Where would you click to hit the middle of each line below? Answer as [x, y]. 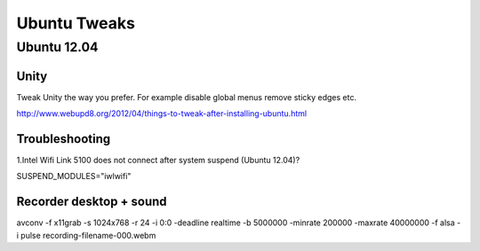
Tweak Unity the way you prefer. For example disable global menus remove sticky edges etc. [187, 97]
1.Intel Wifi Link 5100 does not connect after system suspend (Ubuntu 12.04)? [158, 161]
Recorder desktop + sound [92, 202]
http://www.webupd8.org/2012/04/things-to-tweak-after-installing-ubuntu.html [161, 114]
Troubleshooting [64, 139]
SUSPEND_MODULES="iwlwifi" [74, 176]
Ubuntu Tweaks [76, 23]
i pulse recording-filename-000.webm [86, 235]
